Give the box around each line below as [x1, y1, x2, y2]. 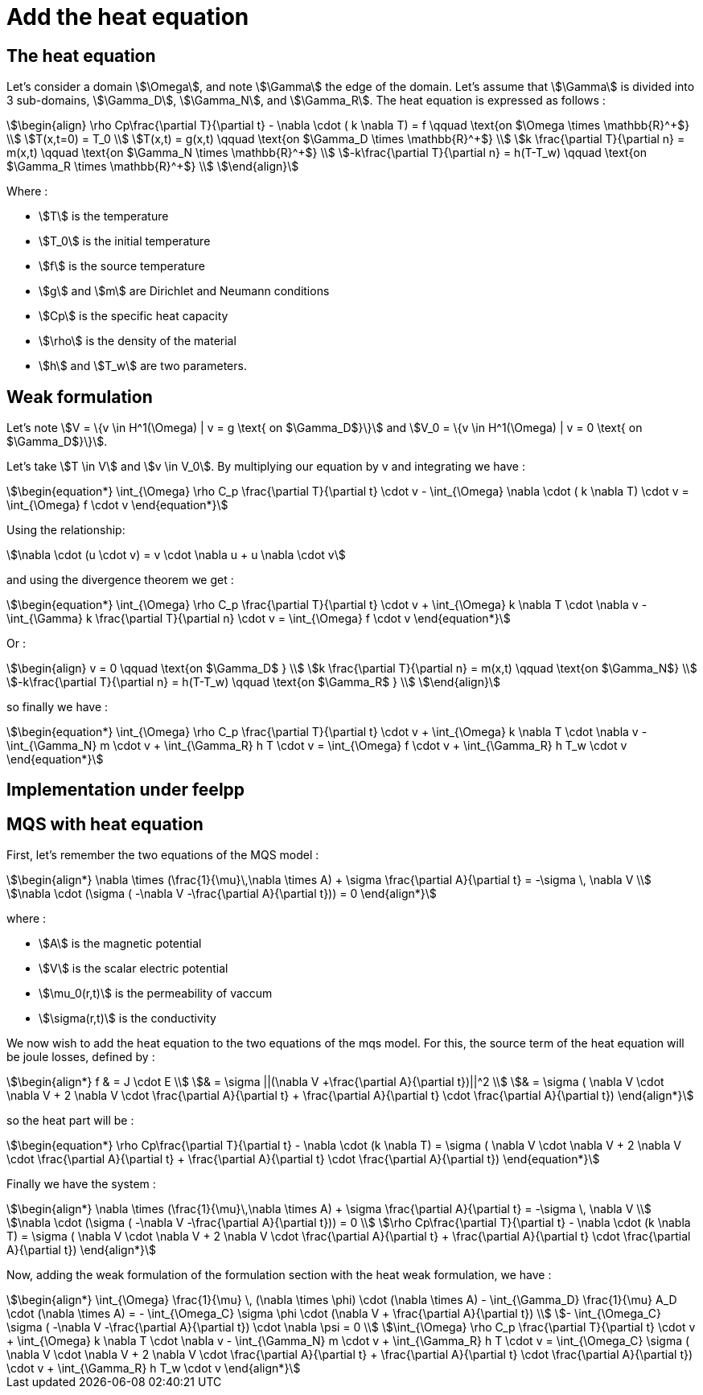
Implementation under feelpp [6, 780, 245, 800]
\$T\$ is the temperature [39, 209, 169, 224]
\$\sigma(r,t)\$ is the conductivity [39, 1011, 216, 1026]
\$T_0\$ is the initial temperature [39, 234, 211, 249]
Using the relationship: [6, 523, 125, 537]
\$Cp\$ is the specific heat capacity [39, 309, 228, 323]
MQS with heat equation [6, 813, 203, 834]
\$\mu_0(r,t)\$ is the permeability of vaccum [39, 986, 273, 1001]
